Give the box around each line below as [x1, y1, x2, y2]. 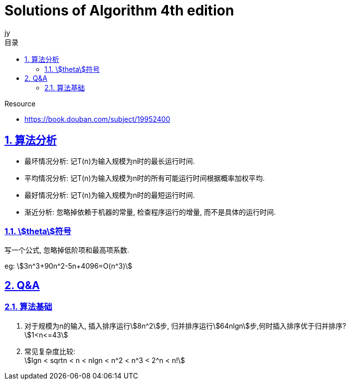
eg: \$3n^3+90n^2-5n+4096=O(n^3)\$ [4, 262, 133, 271]
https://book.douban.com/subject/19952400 [24, 114, 171, 123]
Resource [4, 99, 36, 108]
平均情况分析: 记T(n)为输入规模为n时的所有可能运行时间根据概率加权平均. [24, 173, 265, 182]
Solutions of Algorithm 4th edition [4, 2, 234, 19]
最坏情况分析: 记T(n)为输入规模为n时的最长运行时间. [24, 156, 195, 165]
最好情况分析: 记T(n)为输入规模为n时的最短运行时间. [24, 190, 195, 199]
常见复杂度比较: [24, 347, 76, 356]
